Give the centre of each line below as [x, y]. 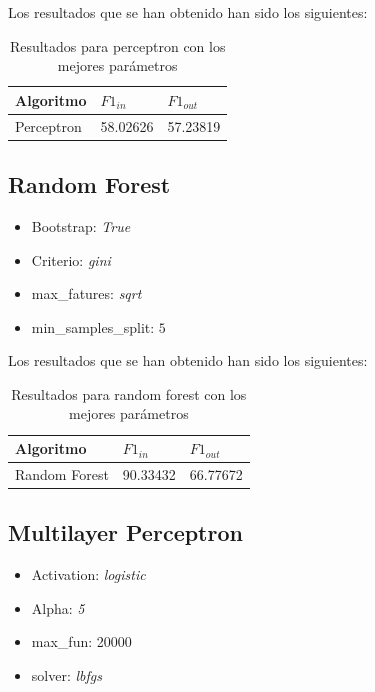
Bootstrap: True [81, 225]
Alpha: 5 [58, 607]
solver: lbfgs [66, 675]
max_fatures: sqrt [86, 293]
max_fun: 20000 [81, 641]
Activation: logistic [88, 574]
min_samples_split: [93, 326]
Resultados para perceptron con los [117, 45]
